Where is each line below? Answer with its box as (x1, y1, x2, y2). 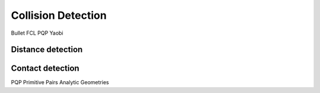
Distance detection (11, 45, 83, 55)
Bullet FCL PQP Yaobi (11, 29, 63, 36)
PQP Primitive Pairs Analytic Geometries (11, 79, 109, 86)
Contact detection (11, 64, 79, 74)
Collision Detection (11, 9, 107, 22)
